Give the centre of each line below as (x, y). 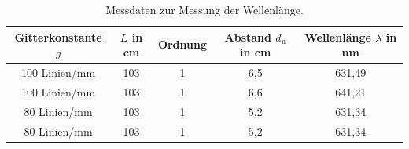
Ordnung (182, 44)
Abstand (248, 36)
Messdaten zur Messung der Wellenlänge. (204, 9)
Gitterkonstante (58, 36)
